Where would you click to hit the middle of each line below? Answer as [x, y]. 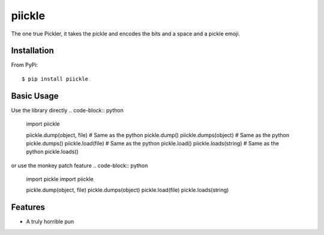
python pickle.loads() [52, 152]
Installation [32, 51]
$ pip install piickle [55, 79]
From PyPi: [25, 65]
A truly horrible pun [50, 222]
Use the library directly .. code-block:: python [67, 110]
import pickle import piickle [60, 179]
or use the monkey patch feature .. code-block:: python [79, 165]
